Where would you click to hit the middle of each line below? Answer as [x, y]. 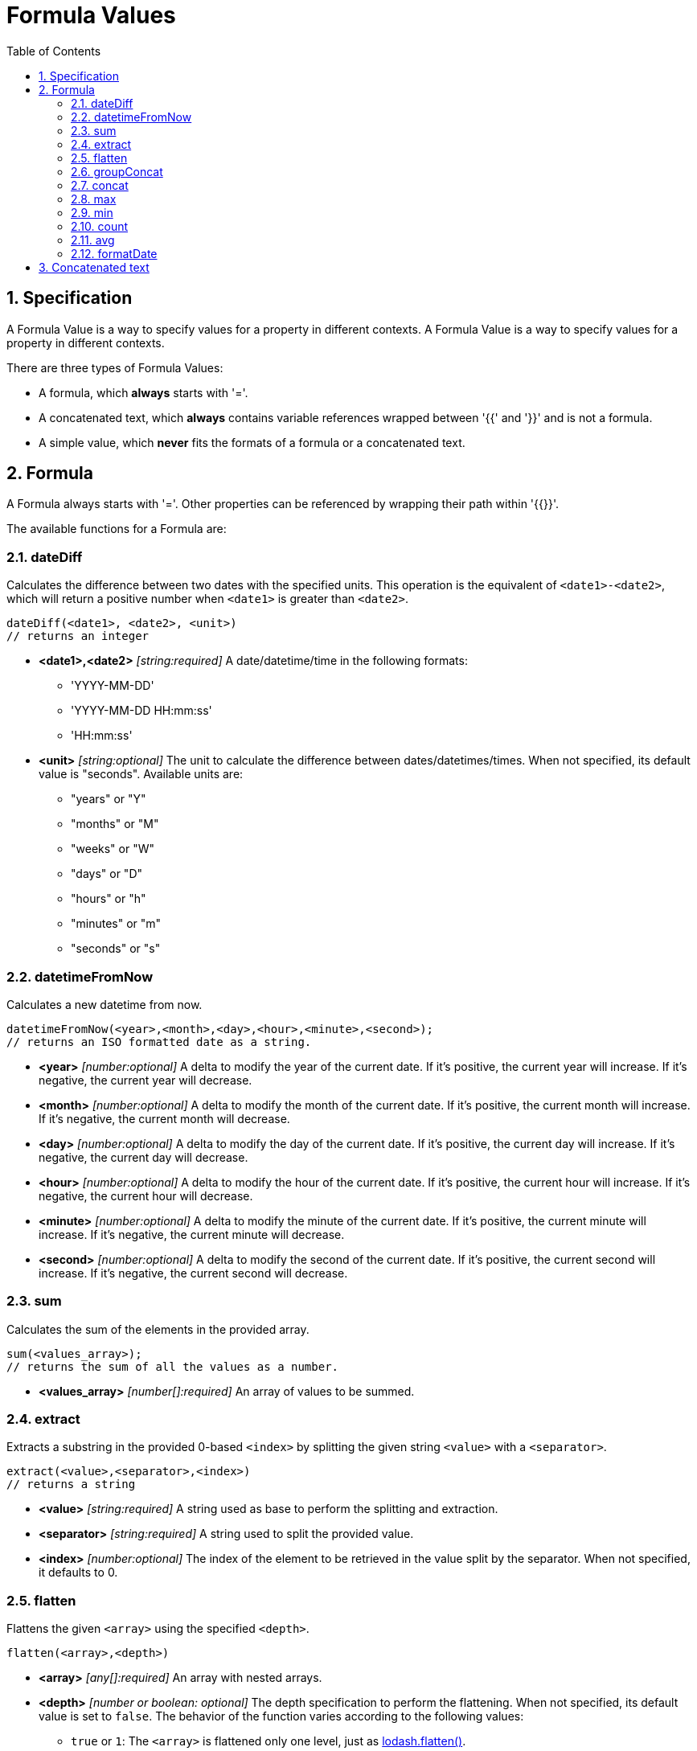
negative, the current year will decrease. [146, 1080]
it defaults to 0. [78, 1573]
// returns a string [71, 1484]
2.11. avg [93, 240]
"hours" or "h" [109, 899]
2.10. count [100, 226]
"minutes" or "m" [116, 924]
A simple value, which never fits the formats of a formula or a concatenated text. [252, 442]
